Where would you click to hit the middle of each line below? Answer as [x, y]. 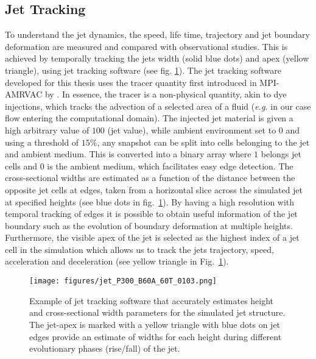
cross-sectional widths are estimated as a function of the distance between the [150, 178]
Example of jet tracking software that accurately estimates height [152, 300]
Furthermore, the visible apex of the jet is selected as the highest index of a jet [152, 237]
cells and [21, 165]
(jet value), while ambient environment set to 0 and [204, 130]
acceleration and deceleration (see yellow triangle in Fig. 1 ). [117, 261]
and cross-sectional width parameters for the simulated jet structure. [157, 312]
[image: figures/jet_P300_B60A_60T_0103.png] [123, 281]
